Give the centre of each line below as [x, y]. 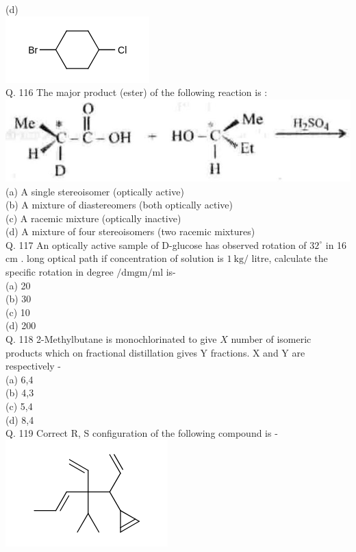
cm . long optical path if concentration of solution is [115, 258]
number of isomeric [271, 339]
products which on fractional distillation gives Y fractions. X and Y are [155, 352]
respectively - [33, 366]
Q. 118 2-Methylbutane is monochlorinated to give [111, 339]
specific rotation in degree [60, 272]
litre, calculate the [290, 258]
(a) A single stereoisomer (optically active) [95, 191]
